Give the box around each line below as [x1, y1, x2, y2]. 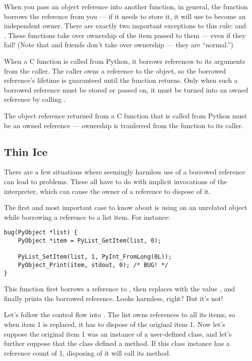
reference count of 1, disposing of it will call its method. [4, 347, 171, 358]
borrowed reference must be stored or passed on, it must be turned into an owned [4, 84, 248, 95]
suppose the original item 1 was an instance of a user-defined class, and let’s [4, 328, 232, 339]
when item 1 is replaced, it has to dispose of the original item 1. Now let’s [4, 319, 226, 329]
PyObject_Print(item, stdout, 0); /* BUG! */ [18, 261, 168, 268]
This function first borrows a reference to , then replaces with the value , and [4, 284, 235, 294]
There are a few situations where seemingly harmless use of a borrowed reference [4, 167, 246, 177]
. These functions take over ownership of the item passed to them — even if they [4, 30, 246, 40]
